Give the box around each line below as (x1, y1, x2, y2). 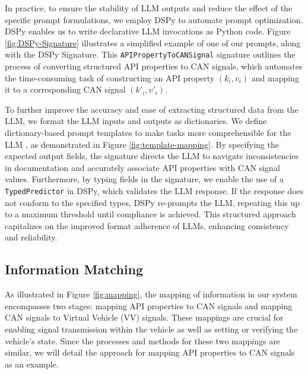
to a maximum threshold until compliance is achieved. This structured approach (5, 208, 296, 220)
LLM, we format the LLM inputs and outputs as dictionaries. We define (5, 115, 267, 127)
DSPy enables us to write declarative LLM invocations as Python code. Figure (5, 25, 291, 37)
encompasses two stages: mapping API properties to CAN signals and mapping (5, 299, 293, 312)
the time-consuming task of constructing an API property (5, 71, 215, 84)
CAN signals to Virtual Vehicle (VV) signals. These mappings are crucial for (5, 311, 284, 324)
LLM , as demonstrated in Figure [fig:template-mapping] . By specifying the (5, 138, 279, 150)
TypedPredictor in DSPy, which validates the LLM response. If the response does (5, 184, 304, 196)
